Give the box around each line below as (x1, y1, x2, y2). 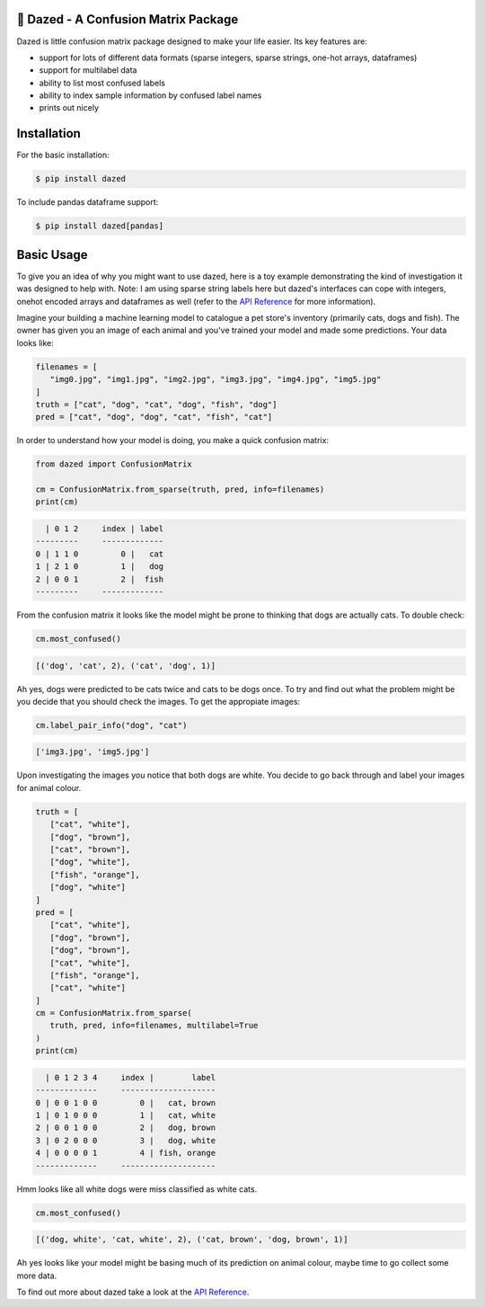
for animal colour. (16, 782, 82, 793)
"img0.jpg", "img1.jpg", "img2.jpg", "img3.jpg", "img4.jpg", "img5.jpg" (49, 374, 382, 385)
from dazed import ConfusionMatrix (35, 459, 192, 469)
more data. (16, 1270, 57, 1281)
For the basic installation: (16, 149, 110, 161)
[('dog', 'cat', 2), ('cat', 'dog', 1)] (35, 661, 216, 671)
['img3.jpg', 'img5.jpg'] (35, 747, 150, 757)
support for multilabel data (39, 65, 137, 76)
